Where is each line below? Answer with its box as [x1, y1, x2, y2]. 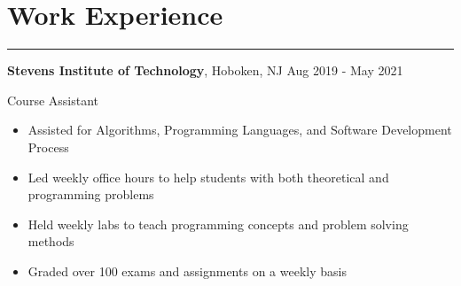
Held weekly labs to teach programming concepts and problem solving [27, 214, 409, 233]
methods [27, 232, 74, 251]
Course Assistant [7, 90, 98, 109]
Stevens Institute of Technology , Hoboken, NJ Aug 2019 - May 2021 [7, 61, 403, 80]
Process [27, 137, 69, 156]
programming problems [27, 185, 154, 204]
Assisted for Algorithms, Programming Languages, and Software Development [27, 120, 452, 139]
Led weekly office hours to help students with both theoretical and [27, 167, 389, 186]
